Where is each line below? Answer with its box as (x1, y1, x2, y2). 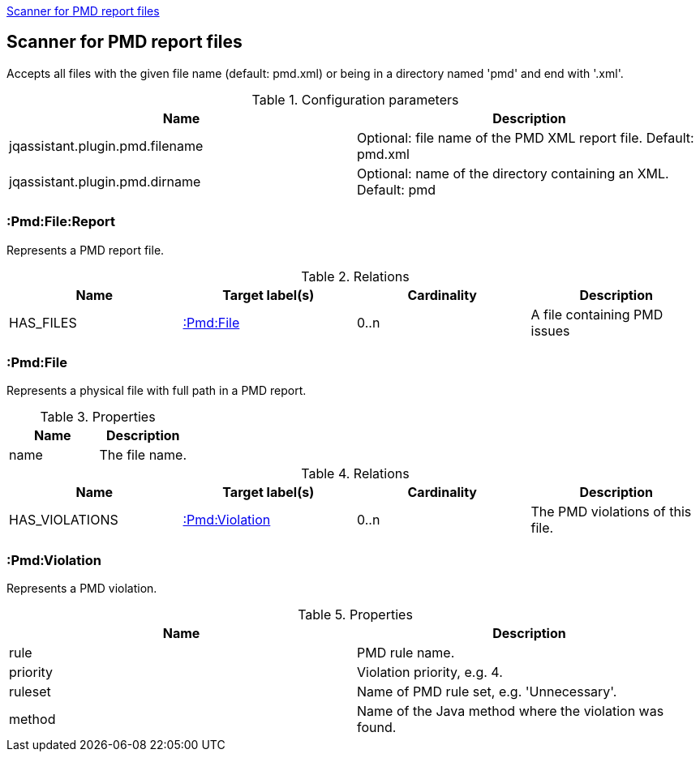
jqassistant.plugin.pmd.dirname (9, 173, 201, 190)
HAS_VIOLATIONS (9, 512, 118, 529)
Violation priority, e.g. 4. (357, 664, 503, 681)
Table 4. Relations (301, 465, 410, 482)
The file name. (99, 447, 187, 464)
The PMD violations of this (530, 503, 692, 520)
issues (530, 322, 570, 339)
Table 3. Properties (40, 409, 156, 426)
